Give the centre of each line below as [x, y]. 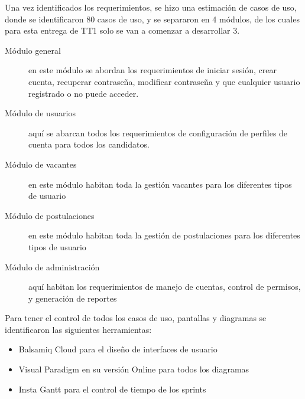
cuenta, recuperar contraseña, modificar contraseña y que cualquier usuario [164, 81]
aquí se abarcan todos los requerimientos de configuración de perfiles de [158, 133]
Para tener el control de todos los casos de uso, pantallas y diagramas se [136, 318]
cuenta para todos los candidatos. [89, 144]
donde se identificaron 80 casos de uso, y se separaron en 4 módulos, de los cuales [152, 19]
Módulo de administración [52, 266]
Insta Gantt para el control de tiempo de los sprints [112, 389]
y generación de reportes [73, 298]
